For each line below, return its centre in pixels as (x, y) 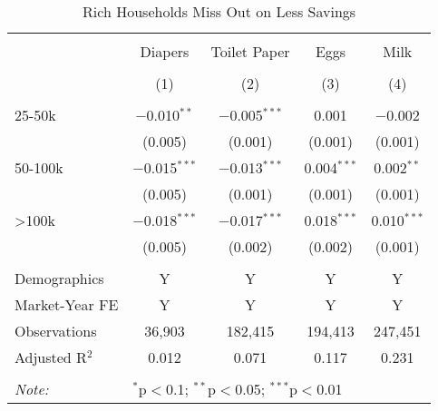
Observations (56, 331)
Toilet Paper (250, 51)
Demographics (59, 278)
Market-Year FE (67, 304)
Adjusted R (51, 357)
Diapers (165, 51)
